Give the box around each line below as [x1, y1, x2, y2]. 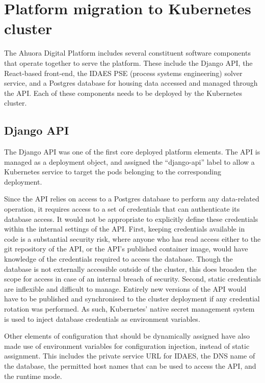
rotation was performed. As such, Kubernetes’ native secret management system [4, 303, 255, 314]
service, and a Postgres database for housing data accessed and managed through [4, 78, 258, 88]
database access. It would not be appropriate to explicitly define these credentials [4, 213, 258, 224]
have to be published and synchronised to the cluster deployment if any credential [4, 293, 260, 304]
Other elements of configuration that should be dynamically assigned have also [4, 330, 250, 341]
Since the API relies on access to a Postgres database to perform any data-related [4, 193, 259, 204]
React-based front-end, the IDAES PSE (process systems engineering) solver [4, 67, 243, 78]
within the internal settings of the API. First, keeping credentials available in [4, 223, 245, 234]
